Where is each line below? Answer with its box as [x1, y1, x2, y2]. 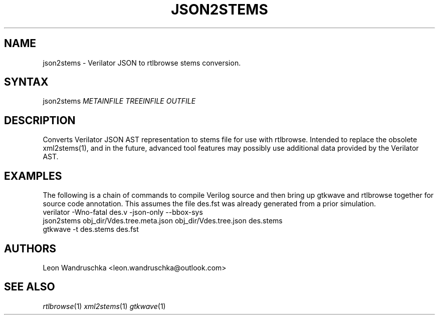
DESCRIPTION [4, 114, 76, 127]
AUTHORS [4, 242, 57, 255]
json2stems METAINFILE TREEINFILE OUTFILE [43, 97, 196, 106]
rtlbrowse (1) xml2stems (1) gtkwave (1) [43, 301, 166, 310]
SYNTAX [4, 76, 49, 89]
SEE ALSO [4, 280, 55, 293]
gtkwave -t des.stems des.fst [43, 225, 139, 234]
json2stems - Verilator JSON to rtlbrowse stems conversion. [43, 58, 241, 67]
